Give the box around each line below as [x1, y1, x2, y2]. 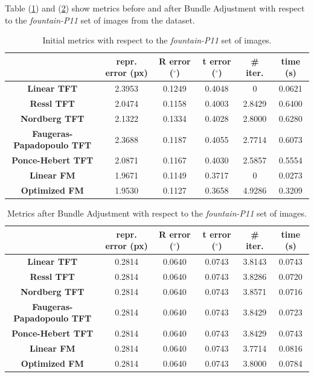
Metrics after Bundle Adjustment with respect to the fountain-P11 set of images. [7, 206, 307, 219]
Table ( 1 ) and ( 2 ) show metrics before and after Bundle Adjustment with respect [5, 2, 305, 14]
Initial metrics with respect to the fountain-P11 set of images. [42, 34, 272, 46]
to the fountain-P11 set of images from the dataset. [5, 13, 195, 26]
